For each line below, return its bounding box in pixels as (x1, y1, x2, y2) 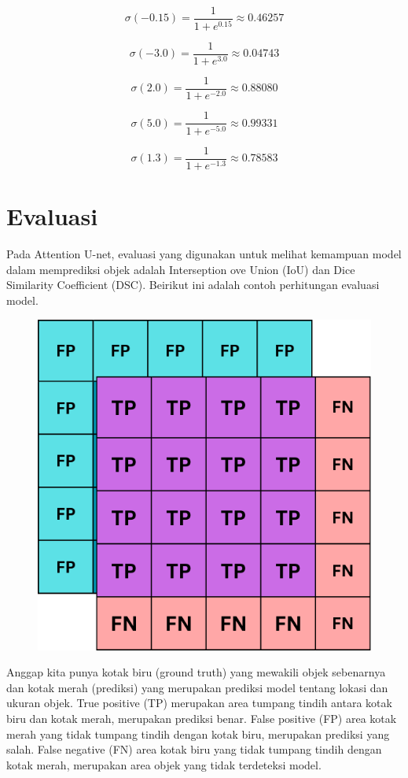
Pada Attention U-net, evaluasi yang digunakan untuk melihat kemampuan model (6, 246, 402, 262)
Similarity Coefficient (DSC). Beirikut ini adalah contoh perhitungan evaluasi (6, 276, 380, 293)
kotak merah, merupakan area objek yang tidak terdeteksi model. (6, 756, 322, 772)
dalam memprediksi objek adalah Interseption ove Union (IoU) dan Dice (6, 261, 355, 277)
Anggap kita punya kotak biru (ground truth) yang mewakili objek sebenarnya (6, 664, 386, 680)
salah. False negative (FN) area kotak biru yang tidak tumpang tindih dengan (6, 741, 382, 758)
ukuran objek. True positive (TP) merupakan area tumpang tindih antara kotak (6, 695, 392, 711)
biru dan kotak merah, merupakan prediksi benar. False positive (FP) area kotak (6, 710, 397, 727)
